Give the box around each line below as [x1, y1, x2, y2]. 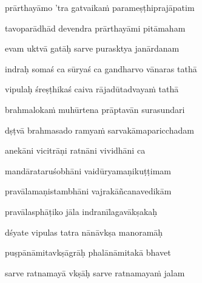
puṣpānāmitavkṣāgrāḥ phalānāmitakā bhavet [5, 246, 171, 259]
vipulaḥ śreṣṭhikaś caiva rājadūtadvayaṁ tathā [5, 83, 179, 95]
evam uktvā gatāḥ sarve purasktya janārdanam [5, 42, 180, 55]
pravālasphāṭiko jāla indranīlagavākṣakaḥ [5, 205, 158, 217]
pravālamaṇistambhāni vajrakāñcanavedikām [5, 185, 172, 197]
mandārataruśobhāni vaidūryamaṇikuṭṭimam [5, 164, 172, 177]
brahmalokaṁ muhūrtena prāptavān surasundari [5, 103, 185, 115]
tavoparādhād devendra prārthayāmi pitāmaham [5, 21, 186, 34]
